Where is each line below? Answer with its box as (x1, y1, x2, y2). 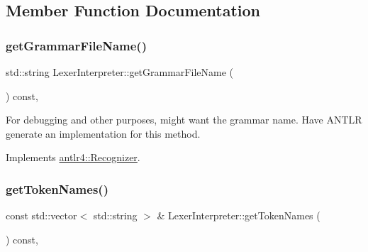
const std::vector (6, 208, 77, 223)
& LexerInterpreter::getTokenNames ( (157, 208, 320, 223)
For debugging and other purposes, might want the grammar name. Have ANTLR (6, 112, 362, 127)
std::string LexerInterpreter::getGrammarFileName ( (6, 65, 233, 79)
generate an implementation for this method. (6, 126, 201, 141)
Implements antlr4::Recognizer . (6, 150, 140, 165)
